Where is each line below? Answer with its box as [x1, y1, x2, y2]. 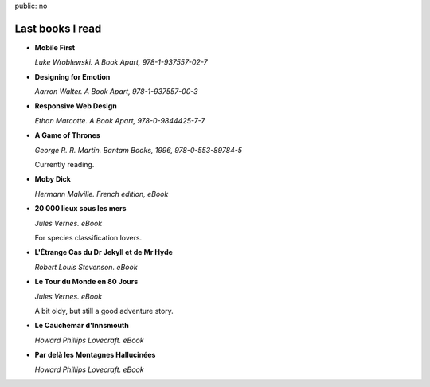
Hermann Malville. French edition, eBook [34, 189, 169, 198]
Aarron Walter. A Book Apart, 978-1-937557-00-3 [34, 87, 198, 96]
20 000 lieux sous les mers [34, 204, 127, 213]
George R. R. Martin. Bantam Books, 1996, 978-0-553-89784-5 [34, 145, 243, 154]
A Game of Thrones [34, 131, 101, 140]
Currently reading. [34, 160, 95, 170]
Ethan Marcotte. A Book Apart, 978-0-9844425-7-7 [34, 115, 205, 125]
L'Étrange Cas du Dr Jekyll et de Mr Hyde [34, 248, 173, 257]
